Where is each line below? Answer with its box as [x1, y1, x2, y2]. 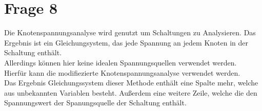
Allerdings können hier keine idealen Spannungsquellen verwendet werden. [4, 57, 237, 68]
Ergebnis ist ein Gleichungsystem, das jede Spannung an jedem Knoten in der [4, 37, 248, 48]
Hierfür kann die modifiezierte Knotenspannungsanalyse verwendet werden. [4, 67, 240, 78]
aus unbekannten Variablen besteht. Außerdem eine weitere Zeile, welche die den [4, 87, 257, 98]
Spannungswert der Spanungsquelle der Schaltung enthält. [4, 97, 187, 108]
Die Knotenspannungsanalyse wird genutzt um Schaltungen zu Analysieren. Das [4, 27, 256, 38]
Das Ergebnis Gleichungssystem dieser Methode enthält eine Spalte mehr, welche [4, 77, 258, 88]
